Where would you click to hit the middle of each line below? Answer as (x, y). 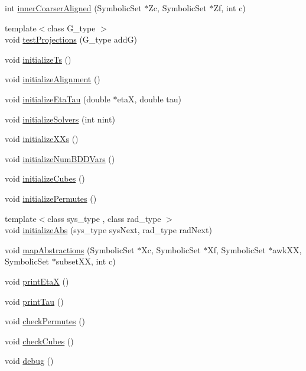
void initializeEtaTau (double (58, 99)
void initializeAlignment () (53, 79)
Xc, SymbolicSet (171, 249)
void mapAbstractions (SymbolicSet (70, 249)
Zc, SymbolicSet (178, 8)
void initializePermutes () (51, 198)
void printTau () (34, 301)
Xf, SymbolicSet (237, 249)
